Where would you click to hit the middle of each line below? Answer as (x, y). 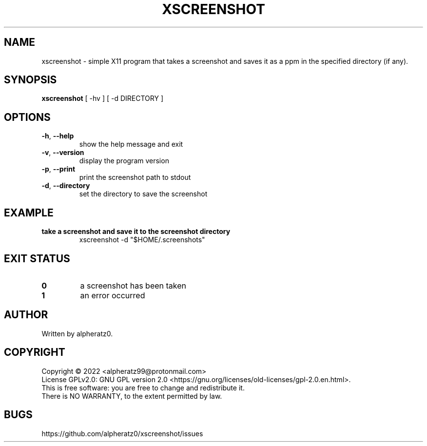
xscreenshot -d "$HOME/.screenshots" (142, 240)
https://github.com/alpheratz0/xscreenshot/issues (122, 433)
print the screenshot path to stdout (135, 177)
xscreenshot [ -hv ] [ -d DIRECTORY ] (103, 98)
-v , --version (63, 153)
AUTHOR (26, 315)
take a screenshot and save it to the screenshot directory (136, 232)
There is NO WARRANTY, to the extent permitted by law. (132, 396)
